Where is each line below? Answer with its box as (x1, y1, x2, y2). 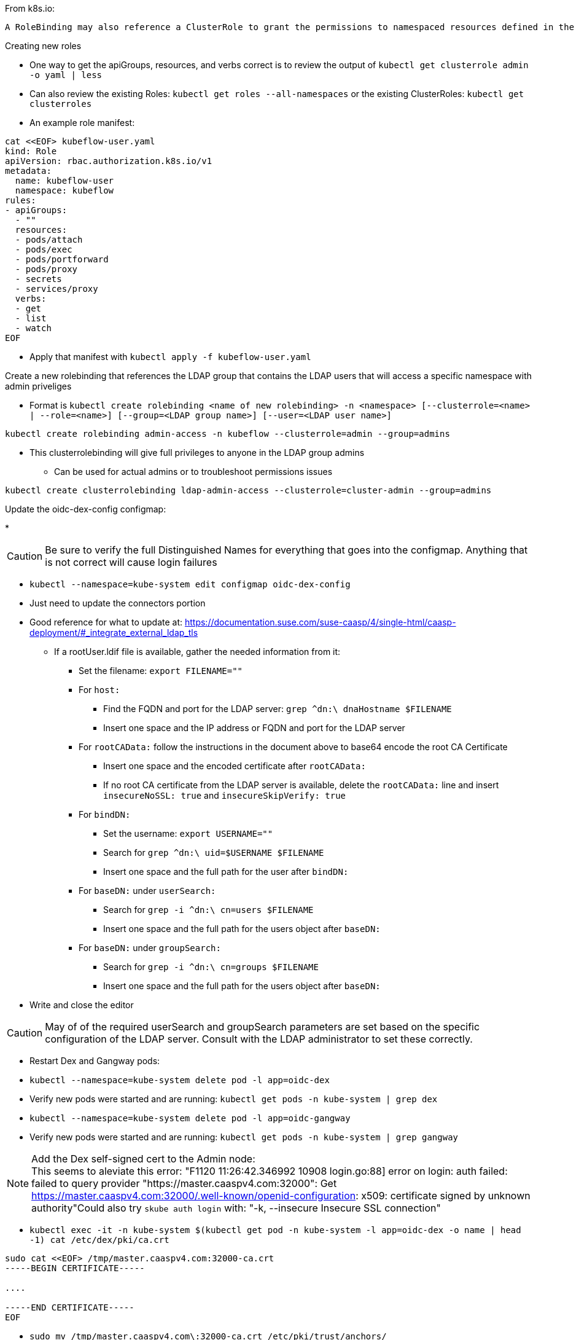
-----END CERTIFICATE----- (5, 1303, 134, 1312)
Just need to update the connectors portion (29, 598, 206, 608)
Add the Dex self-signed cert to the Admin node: (31, 1153, 255, 1165)
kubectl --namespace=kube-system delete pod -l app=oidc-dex (29, 1075, 330, 1085)
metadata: (5, 166, 52, 176)
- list (15, 313, 47, 323)
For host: (79, 684, 120, 695)
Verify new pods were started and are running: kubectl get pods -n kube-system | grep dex (29, 1094, 438, 1104)
